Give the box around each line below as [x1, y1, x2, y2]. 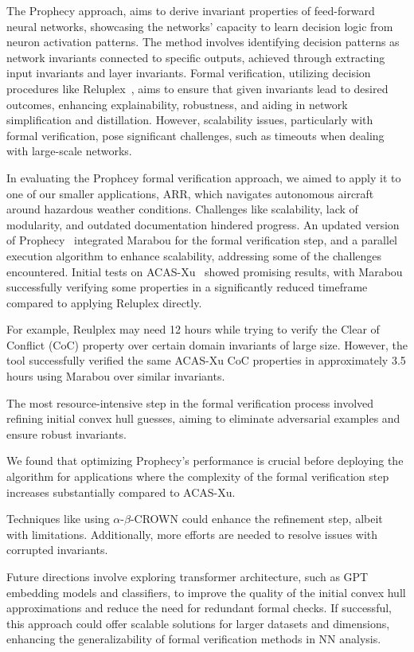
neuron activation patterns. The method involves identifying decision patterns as [6, 33, 400, 50]
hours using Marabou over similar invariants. [6, 368, 225, 385]
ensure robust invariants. [6, 425, 127, 442]
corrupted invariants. [6, 541, 108, 558]
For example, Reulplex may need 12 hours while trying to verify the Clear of [6, 321, 380, 338]
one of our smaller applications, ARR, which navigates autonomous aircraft [6, 185, 374, 201]
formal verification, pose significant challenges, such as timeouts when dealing [6, 127, 385, 143]
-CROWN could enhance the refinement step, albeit [130, 510, 383, 527]
